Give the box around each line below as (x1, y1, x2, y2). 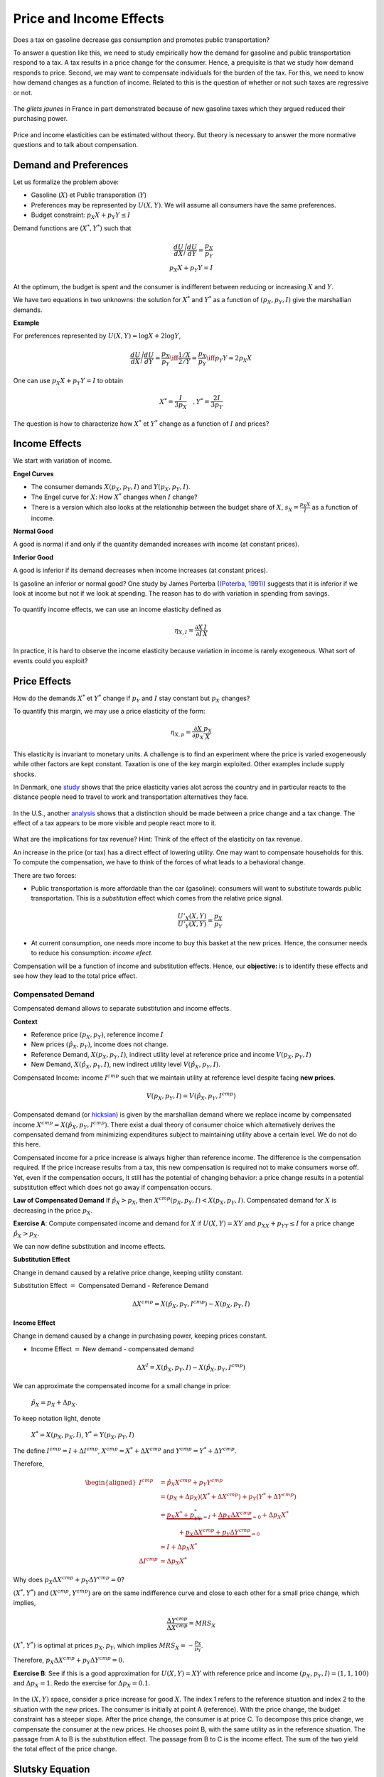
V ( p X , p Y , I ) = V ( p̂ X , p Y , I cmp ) (146, 1091, 236, 1102)
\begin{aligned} (85, 1478, 137, 1486)
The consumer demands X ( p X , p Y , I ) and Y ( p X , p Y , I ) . (31, 483, 191, 493)
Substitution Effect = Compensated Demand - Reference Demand (13, 1282, 209, 1290)
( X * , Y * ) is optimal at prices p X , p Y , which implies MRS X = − (13, 1641, 193, 1652)
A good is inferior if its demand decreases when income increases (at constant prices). (13, 566, 268, 575)
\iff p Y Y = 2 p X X (206, 354, 252, 364)
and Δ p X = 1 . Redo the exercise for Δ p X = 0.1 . (13, 1678, 151, 1689)
